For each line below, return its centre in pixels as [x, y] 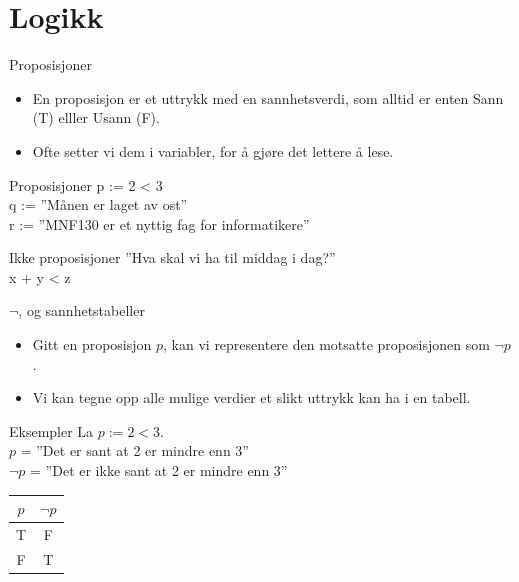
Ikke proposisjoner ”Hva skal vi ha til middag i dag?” [172, 257]
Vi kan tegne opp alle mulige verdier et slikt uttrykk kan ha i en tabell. [251, 397]
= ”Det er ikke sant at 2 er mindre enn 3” [159, 470]
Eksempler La [51, 430]
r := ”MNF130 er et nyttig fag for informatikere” [159, 223]
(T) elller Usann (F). [96, 117]
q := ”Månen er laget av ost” [98, 204]
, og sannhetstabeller [81, 310]
